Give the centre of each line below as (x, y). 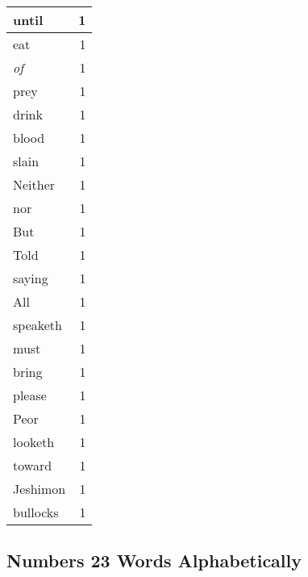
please (30, 395)
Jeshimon (40, 489)
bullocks (36, 512)
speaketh (37, 325)
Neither (34, 184)
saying (31, 278)
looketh (34, 442)
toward (33, 465)
